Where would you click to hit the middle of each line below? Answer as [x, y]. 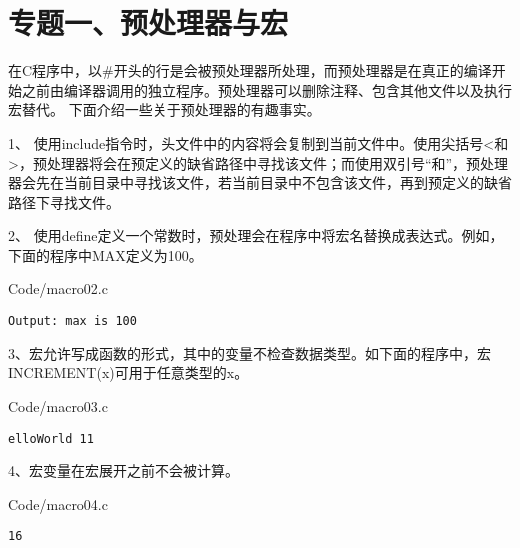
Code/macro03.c [58, 405]
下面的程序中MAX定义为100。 [105, 254]
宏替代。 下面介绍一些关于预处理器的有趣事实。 [164, 109]
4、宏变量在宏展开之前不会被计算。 [123, 470]
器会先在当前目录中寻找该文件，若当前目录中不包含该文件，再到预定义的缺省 [260, 182]
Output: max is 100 [72, 321]
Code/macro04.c [58, 503]
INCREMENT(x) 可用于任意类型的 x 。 [128, 372]
